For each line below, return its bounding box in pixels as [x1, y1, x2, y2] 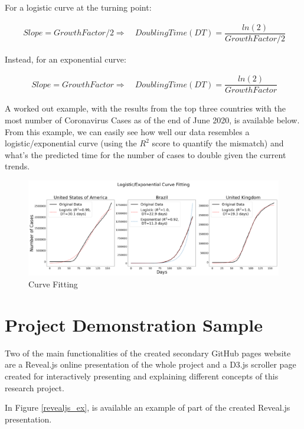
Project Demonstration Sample [5, 312, 263, 336]
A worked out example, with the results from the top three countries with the [5, 102, 286, 114]
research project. [5, 381, 64, 394]
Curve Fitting [28, 278, 78, 290]
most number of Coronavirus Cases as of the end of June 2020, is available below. [5, 113, 300, 126]
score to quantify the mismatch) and [152, 137, 284, 149]
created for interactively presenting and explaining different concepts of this [5, 369, 279, 382]
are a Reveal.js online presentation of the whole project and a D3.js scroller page [5, 358, 296, 371]
